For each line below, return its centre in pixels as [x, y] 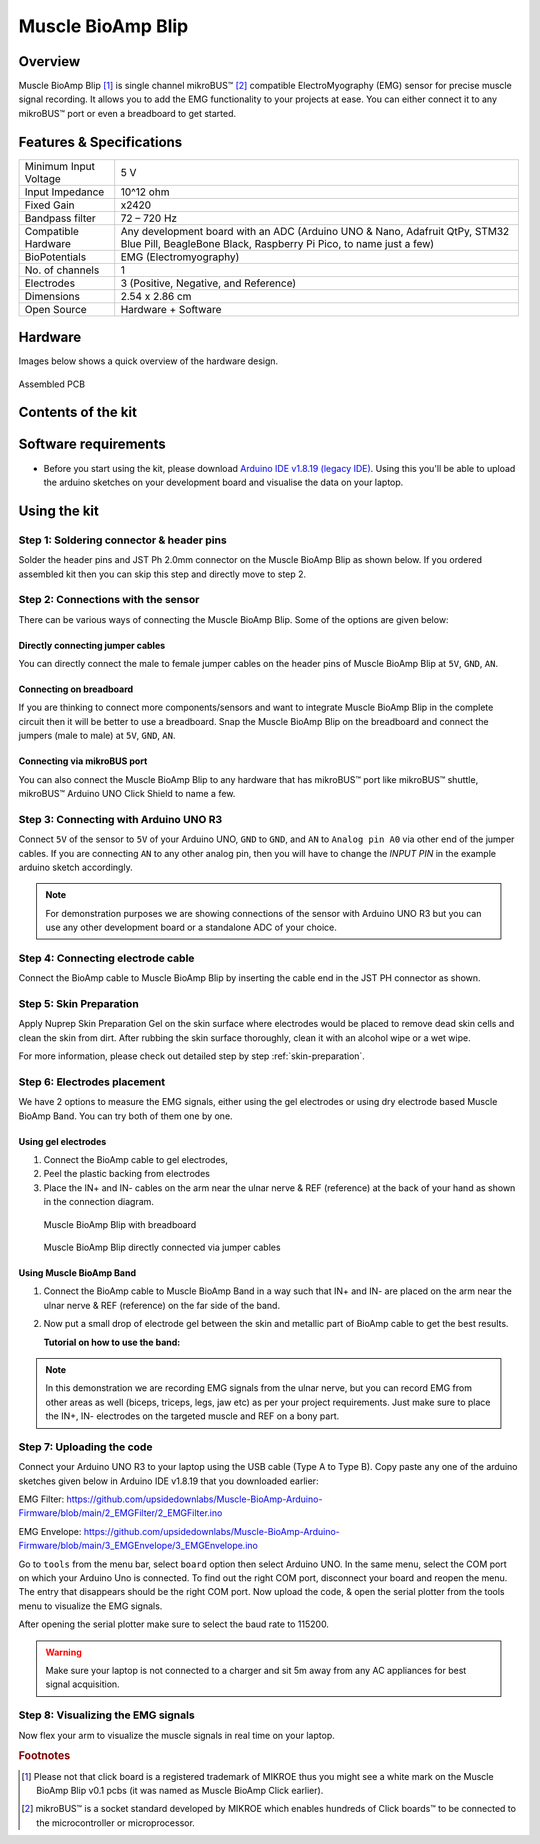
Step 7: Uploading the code [85, 1447]
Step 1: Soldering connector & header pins [122, 540]
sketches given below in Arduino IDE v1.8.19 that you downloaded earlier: [168, 1481]
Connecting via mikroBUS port [83, 761]
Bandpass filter [60, 218]
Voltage [43, 178]
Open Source [55, 309]
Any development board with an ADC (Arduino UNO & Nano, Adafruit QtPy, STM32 [315, 231]
